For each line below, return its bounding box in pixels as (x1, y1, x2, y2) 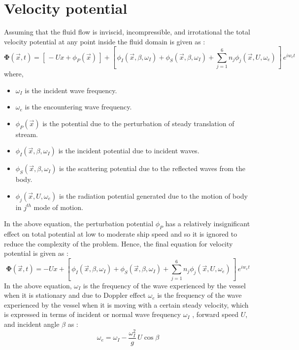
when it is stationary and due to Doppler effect (4, 290, 146, 300)
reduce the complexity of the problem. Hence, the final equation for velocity (4, 238, 233, 248)
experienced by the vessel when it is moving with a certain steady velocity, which (4, 299, 249, 310)
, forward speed (192, 309, 239, 319)
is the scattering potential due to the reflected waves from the (59, 163, 245, 174)
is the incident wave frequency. (25, 85, 117, 95)
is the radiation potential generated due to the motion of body (59, 190, 248, 201)
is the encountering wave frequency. (25, 102, 132, 112)
